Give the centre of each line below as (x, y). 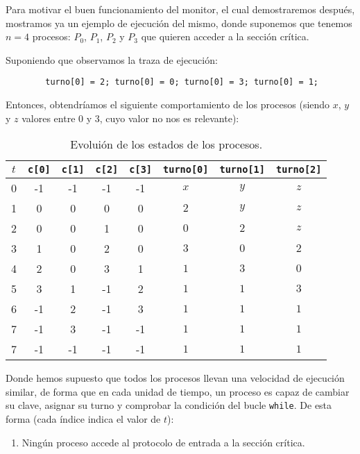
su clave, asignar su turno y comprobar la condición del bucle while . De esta (169, 405)
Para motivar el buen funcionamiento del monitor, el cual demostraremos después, (180, 9)
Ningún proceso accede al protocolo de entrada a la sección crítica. (163, 442)
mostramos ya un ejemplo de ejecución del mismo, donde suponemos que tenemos (179, 23)
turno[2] (299, 170)
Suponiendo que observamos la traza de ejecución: (112, 59)
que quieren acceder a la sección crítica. (225, 36)
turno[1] (242, 170)
